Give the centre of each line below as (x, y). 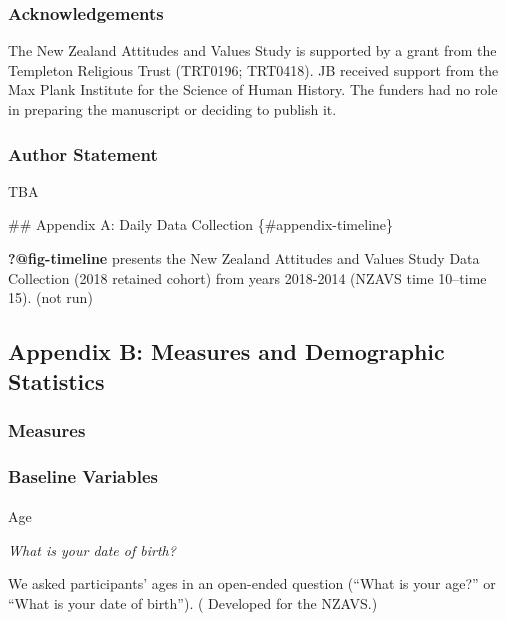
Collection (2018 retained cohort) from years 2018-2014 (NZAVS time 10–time (247, 277)
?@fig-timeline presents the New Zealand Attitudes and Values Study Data (244, 258)
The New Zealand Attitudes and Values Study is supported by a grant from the (252, 50)
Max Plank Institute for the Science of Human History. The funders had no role (253, 89)
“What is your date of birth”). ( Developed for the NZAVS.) (193, 603)
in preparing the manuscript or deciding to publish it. (172, 109)
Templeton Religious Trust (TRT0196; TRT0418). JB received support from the (253, 69)
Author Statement (83, 153)
